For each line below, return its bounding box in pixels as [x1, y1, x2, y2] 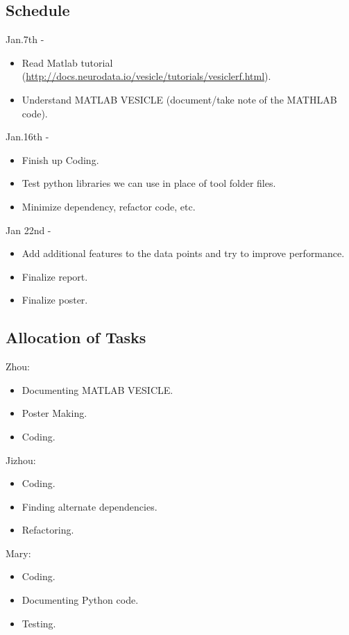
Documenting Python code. [22, 593, 139, 607]
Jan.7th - [6, 32, 44, 47]
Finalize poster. [22, 292, 88, 307]
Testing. [22, 616, 56, 630]
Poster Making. [22, 406, 87, 420]
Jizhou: [6, 452, 36, 467]
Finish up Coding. [22, 152, 99, 167]
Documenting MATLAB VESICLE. [22, 382, 173, 397]
